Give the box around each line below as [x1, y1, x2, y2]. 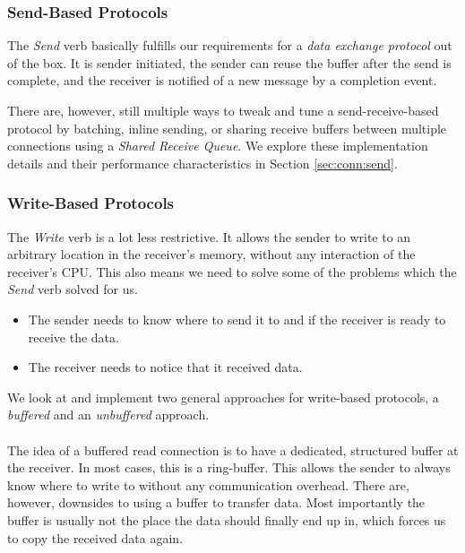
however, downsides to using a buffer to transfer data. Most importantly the [7, 493, 426, 512]
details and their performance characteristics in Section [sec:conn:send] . [7, 153, 398, 172]
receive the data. [28, 327, 119, 346]
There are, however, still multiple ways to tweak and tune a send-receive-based [7, 101, 439, 119]
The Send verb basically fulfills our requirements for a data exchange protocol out [7, 36, 452, 55]
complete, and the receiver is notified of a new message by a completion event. [7, 71, 437, 90]
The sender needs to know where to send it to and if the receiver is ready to [28, 309, 446, 328]
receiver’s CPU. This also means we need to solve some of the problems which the [7, 262, 457, 281]
